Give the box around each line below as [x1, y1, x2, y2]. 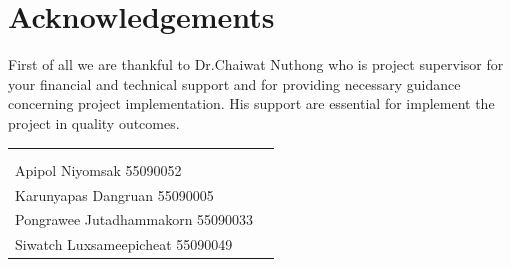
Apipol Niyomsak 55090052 [15, 159, 182, 180]
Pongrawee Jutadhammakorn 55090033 [15, 209, 254, 230]
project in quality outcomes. [8, 112, 180, 133]
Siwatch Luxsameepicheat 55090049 [15, 234, 233, 255]
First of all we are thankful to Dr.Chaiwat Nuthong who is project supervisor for [8, 54, 504, 75]
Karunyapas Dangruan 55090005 [15, 184, 214, 205]
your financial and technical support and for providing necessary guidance [8, 73, 461, 94]
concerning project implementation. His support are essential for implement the [8, 93, 495, 114]
